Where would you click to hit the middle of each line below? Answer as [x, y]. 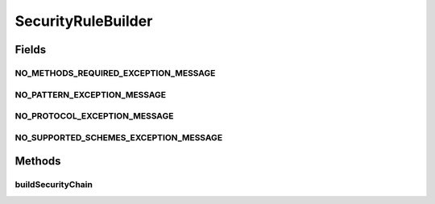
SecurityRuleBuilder [84, 21]
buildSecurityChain [54, 185]
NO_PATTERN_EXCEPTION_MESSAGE [91, 94]
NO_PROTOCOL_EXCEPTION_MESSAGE [94, 116]
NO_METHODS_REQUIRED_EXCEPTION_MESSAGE [115, 73]
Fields [31, 50]
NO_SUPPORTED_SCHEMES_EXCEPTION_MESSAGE [119, 137]
